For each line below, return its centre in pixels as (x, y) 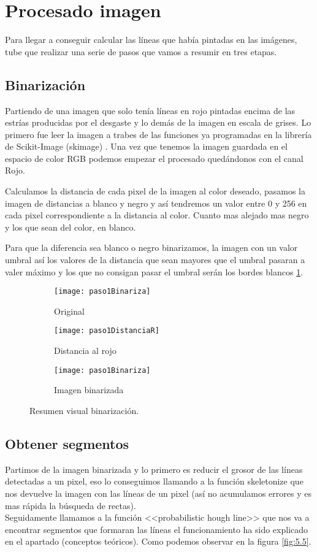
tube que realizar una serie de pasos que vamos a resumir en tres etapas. (141, 51)
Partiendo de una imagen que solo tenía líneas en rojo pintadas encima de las (150, 110)
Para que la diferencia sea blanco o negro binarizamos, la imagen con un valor (151, 247)
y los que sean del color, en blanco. (71, 227)
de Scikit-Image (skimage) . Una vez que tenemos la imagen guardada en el (146, 146)
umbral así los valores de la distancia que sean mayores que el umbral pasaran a (155, 260)
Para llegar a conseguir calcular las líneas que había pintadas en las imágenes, (151, 40)
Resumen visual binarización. (84, 410)
